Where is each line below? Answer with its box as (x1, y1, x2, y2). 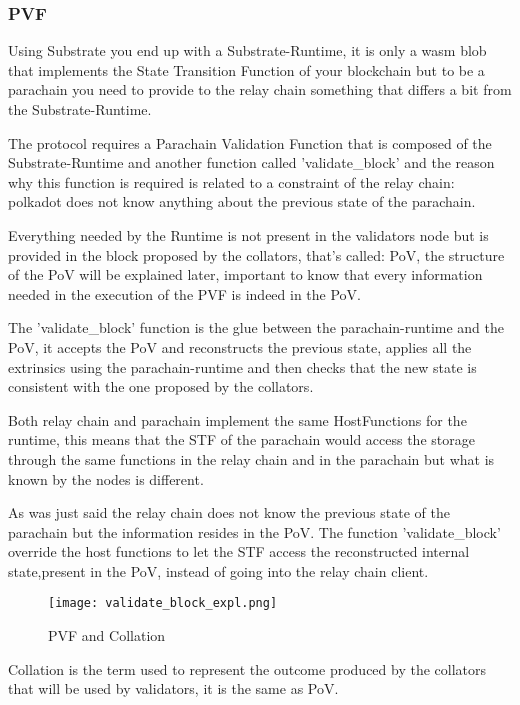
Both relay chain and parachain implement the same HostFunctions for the (8, 409, 467, 430)
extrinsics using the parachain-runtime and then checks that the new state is (8, 356, 477, 377)
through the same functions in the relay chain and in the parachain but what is (8, 448, 495, 469)
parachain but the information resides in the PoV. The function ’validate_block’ (8, 521, 501, 542)
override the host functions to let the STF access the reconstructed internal (8, 541, 470, 562)
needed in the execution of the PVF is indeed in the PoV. (8, 283, 361, 304)
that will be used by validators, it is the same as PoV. (8, 678, 339, 699)
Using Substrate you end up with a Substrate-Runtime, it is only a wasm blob (8, 40, 487, 61)
